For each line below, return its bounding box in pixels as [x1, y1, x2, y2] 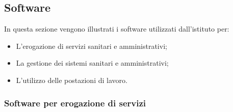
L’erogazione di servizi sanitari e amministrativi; [16, 40, 167, 51]
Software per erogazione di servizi [4, 96, 146, 109]
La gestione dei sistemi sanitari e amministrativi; [16, 58, 169, 68]
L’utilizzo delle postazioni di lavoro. [16, 74, 127, 85]
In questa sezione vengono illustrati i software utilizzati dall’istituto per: [4, 23, 229, 34]
